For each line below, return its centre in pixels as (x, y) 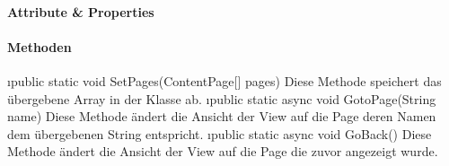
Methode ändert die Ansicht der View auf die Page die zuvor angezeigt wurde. (223, 151)
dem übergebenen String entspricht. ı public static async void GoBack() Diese (220, 133)
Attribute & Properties (81, 11)
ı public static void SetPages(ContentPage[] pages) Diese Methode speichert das (224, 80)
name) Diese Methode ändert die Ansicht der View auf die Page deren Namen (222, 116)
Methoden (40, 46)
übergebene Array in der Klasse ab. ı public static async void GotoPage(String (222, 98)
